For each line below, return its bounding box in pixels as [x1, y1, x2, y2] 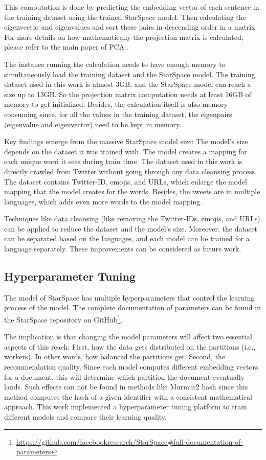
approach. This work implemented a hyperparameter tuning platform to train [4, 401, 247, 412]
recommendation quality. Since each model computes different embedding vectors [4, 361, 258, 372]
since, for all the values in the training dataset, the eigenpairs [39, 108, 232, 119]
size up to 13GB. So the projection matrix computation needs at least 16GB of [4, 88, 252, 99]
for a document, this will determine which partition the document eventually [4, 371, 245, 382]
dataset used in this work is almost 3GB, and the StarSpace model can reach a [4, 79, 251, 89]
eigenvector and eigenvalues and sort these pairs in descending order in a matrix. [4, 21, 257, 32]
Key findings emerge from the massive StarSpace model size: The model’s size [4, 136, 248, 147]
